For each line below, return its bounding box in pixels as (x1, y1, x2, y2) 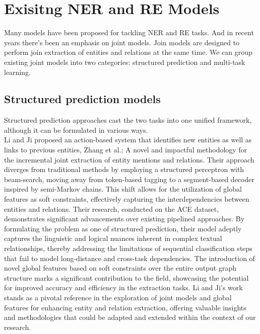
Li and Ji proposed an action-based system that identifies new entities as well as (4, 134, 252, 145)
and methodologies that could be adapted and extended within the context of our (4, 312, 256, 322)
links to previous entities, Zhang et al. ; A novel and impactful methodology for (4, 144, 247, 155)
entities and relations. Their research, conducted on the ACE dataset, (4, 203, 219, 214)
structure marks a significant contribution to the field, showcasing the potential (4, 272, 249, 283)
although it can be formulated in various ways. (4, 124, 148, 135)
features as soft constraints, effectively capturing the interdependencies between (4, 194, 249, 204)
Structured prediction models (4, 91, 161, 107)
